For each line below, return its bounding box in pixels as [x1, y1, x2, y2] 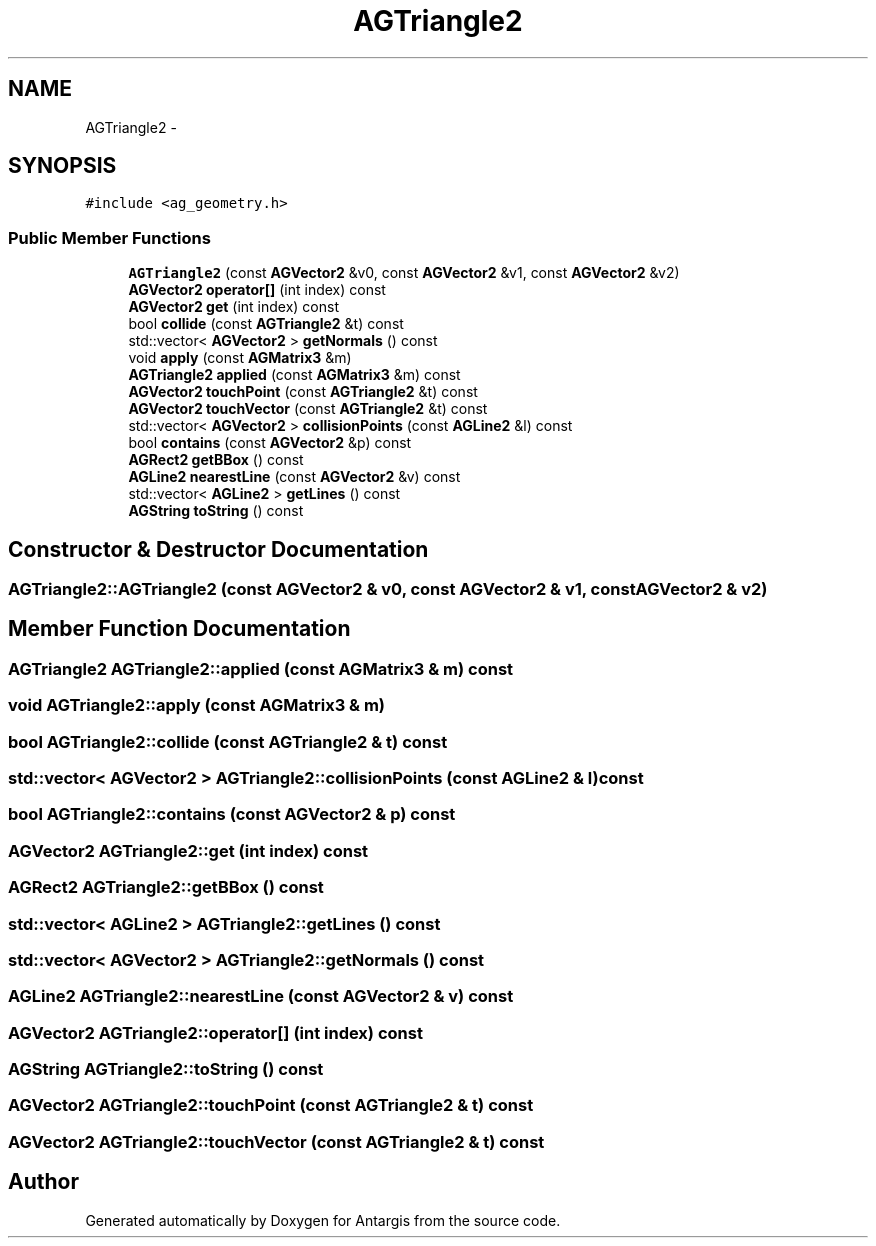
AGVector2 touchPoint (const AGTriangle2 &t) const [128, 383, 478, 401]
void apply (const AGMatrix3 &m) [128, 349, 352, 367]
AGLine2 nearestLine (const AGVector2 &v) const [128, 468, 461, 486]
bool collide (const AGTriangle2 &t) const [128, 315, 404, 333]
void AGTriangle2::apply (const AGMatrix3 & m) [8, 695, 386, 716]
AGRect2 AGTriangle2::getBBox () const [8, 877, 324, 898]
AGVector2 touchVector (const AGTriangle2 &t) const [128, 400, 488, 418]
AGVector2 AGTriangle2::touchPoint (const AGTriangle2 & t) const [8, 1095, 534, 1116]
